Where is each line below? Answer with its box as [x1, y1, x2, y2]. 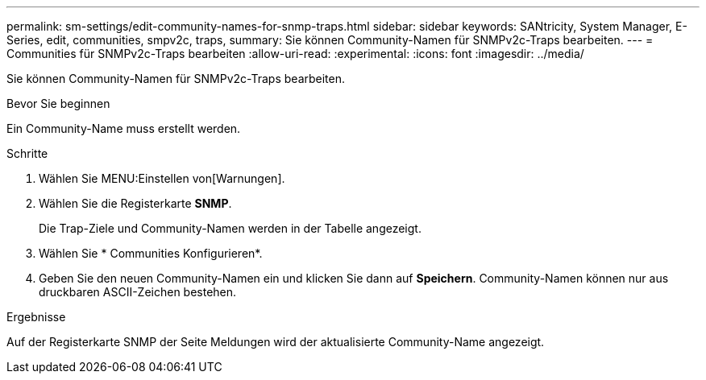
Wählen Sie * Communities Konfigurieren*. [39, 246, 263, 260]
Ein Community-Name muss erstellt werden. [6, 122, 241, 135]
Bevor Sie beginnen [6, 97, 110, 110]
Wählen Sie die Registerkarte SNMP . [39, 196, 232, 210]
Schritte [6, 147, 48, 160]
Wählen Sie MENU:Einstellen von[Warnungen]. [39, 171, 285, 185]
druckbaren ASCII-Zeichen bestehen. [39, 285, 237, 299]
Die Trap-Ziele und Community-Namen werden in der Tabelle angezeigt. [39, 221, 422, 235]
